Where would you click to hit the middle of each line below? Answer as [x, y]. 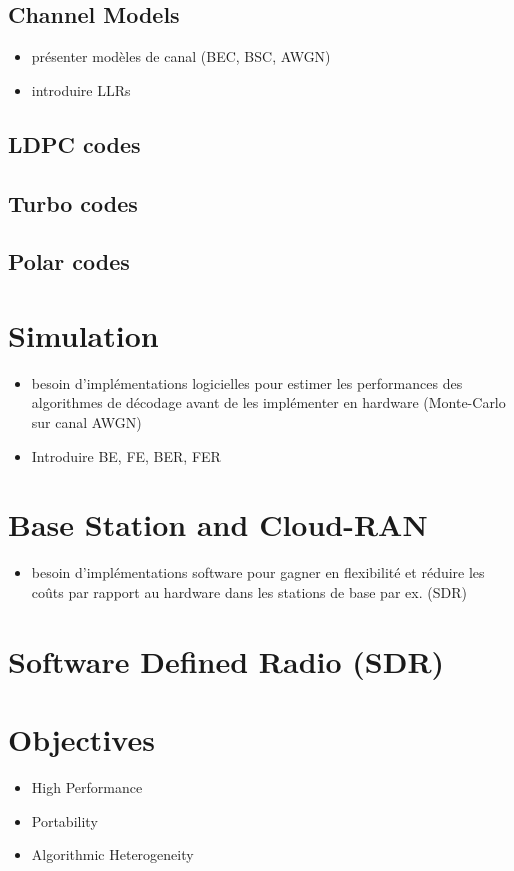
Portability [64, 820]
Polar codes [69, 261]
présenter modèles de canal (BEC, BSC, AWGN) [181, 56]
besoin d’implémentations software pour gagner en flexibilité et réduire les [258, 572]
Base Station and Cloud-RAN [218, 524]
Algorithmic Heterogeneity [112, 854]
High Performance [87, 787]
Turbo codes [73, 202]
